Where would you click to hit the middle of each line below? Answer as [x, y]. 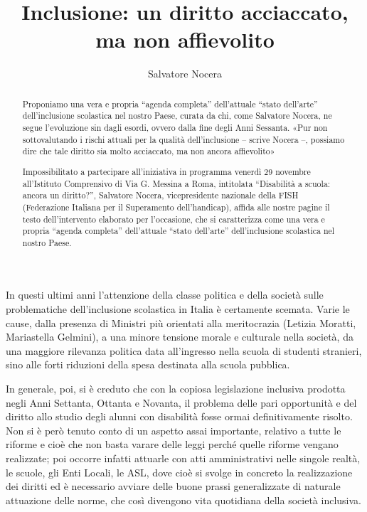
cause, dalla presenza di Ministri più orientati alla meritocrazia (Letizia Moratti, [181, 322]
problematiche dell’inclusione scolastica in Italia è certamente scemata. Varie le [178, 309]
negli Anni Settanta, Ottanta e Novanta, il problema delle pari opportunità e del [181, 402]
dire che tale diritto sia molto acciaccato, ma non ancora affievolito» [149, 151]
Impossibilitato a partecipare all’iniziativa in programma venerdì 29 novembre [166, 171]
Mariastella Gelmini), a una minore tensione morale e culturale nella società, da [180, 337]
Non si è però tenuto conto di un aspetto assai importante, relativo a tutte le [174, 430]
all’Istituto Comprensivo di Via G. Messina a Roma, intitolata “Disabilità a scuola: [176, 183]
